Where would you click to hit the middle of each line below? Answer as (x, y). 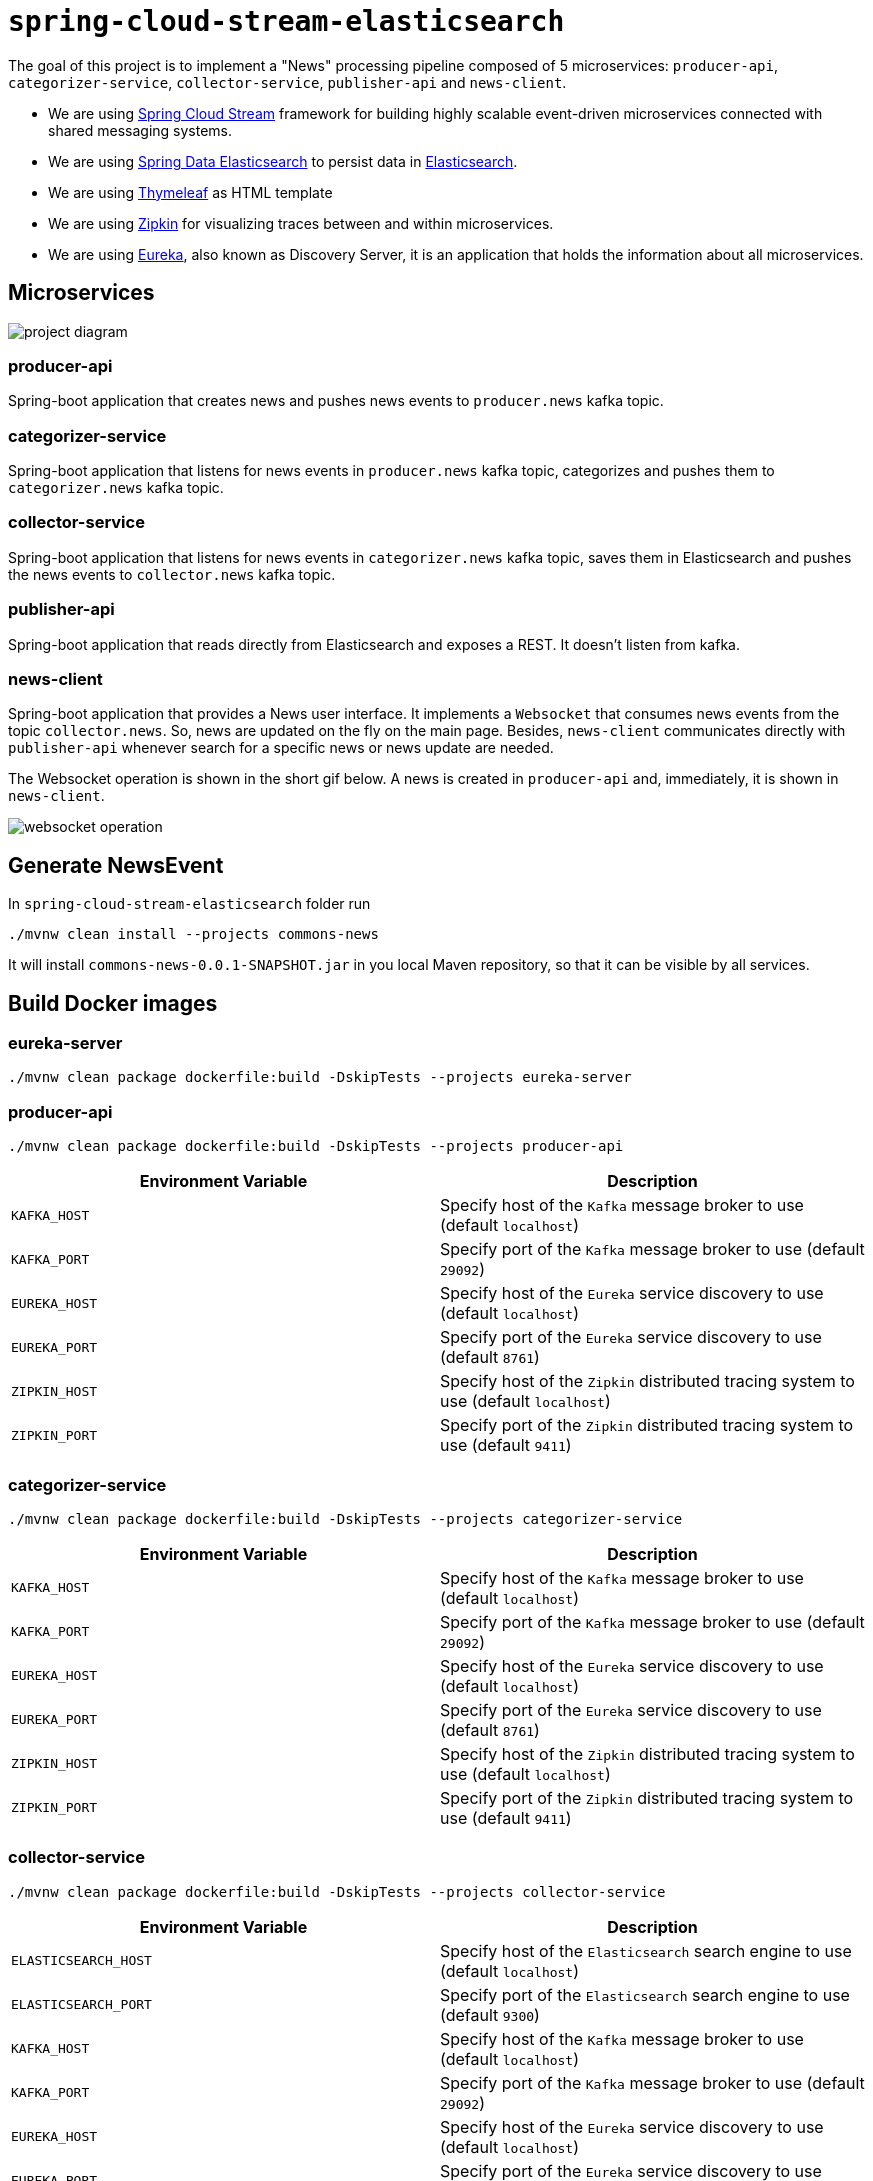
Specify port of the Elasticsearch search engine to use (645, 1994)
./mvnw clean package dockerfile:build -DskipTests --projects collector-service (337, 1891)
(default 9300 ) (490, 2014)
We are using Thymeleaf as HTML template (190, 192)
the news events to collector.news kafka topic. (172, 574)
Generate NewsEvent (116, 865)
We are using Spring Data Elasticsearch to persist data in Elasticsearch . (283, 161)
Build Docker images (113, 1003)
